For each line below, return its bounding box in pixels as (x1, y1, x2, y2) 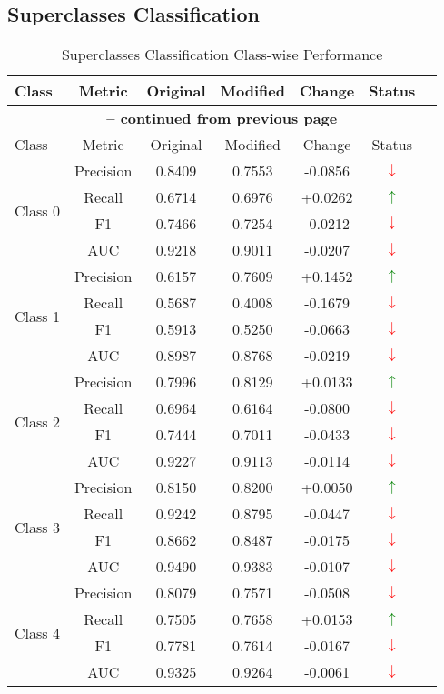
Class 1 (15, 305, 60, 327)
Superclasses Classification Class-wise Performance (61, 44, 383, 65)
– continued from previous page (106, 107, 338, 129)
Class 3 (15, 516, 60, 538)
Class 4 (15, 621, 60, 643)
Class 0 (15, 199, 60, 221)
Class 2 (15, 410, 60, 432)
